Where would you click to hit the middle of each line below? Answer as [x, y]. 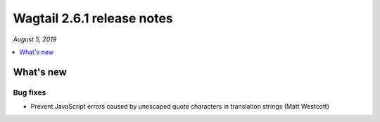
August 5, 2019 [35, 39]
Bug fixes [30, 93]
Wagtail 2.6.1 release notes [93, 18]
